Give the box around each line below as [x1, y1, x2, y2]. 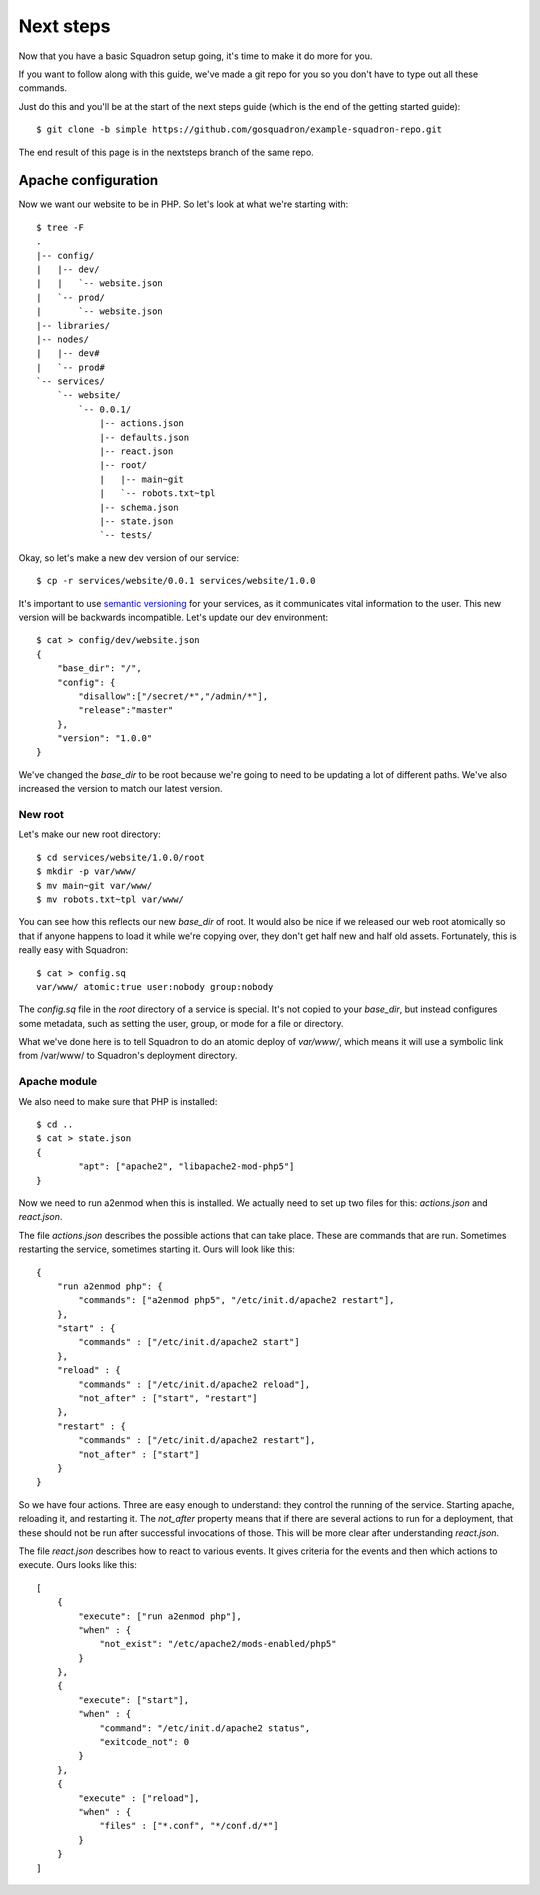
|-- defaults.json [99, 431, 190, 443]
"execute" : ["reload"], [78, 1792, 200, 1804]
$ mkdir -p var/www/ [36, 866, 137, 877]
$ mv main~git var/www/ [36, 880, 153, 891]
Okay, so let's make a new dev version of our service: [18, 551, 240, 564]
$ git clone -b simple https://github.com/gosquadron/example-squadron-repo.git [36, 124, 443, 135]
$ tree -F [36, 221, 84, 233]
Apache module [18, 1075, 98, 1089]
